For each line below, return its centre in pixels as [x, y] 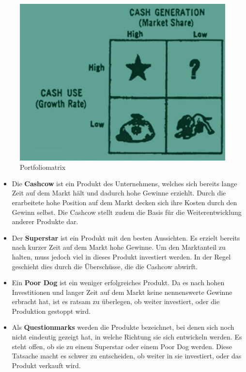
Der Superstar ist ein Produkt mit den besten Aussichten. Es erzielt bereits [126, 237]
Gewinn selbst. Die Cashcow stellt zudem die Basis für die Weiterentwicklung [127, 212]
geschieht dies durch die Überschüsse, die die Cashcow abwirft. [105, 266]
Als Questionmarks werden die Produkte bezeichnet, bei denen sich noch [123, 327]
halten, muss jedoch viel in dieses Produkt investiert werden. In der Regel [121, 256]
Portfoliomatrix [43, 167]
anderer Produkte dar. [45, 221]
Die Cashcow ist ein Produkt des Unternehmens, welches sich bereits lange [124, 183]
